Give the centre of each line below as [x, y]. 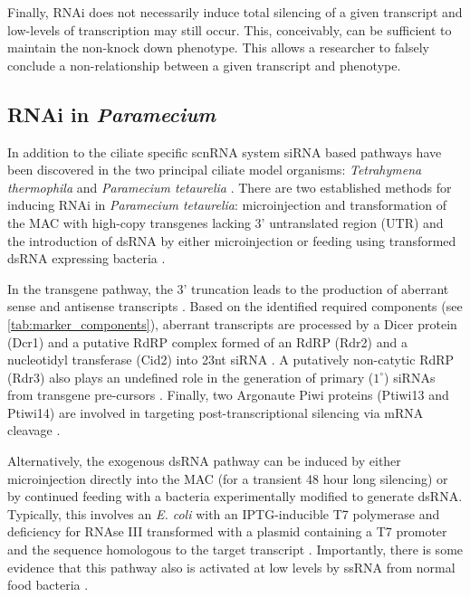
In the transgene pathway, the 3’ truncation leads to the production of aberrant [228, 288]
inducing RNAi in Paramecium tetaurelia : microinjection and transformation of [227, 205]
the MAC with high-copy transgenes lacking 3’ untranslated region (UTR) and [225, 222]
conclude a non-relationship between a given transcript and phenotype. [204, 65]
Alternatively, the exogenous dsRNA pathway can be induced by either [204, 461]
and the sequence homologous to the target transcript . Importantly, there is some [235, 550]
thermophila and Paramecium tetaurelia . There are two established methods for [230, 187]
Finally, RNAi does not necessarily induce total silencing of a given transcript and [235, 12]
